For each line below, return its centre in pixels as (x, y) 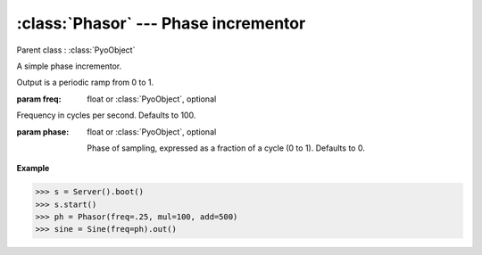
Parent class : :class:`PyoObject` (76, 50)
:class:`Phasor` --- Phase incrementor (161, 23)
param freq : (39, 99)
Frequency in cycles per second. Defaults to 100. (106, 115)
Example (33, 169)
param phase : (43, 132)
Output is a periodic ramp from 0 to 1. (85, 82)
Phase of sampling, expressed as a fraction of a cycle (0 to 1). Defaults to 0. (226, 148)
